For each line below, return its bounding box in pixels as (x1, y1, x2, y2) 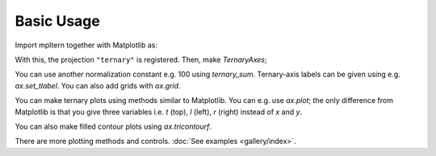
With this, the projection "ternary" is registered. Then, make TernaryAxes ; (15, 55, 267, 64)
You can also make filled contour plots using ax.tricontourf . (15, 121, 212, 131)
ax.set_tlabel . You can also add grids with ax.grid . (15, 80, 181, 90)
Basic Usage (15, 12, 100, 30)
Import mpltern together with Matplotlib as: (15, 40, 157, 50)
